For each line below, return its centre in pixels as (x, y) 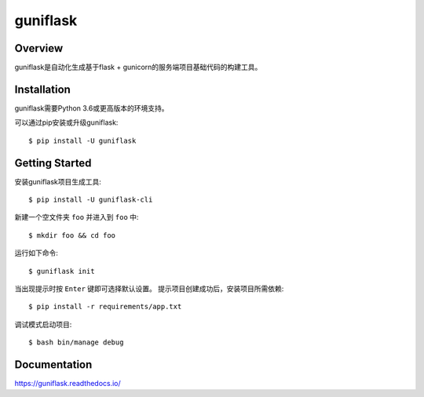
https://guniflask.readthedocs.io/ (68, 384)
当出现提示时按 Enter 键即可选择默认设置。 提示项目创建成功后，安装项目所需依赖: (149, 289)
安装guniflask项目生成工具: (58, 181)
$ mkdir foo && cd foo (72, 235)
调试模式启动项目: (43, 324)
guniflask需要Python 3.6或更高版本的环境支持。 (91, 108)
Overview (39, 48)
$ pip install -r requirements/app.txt (105, 307)
